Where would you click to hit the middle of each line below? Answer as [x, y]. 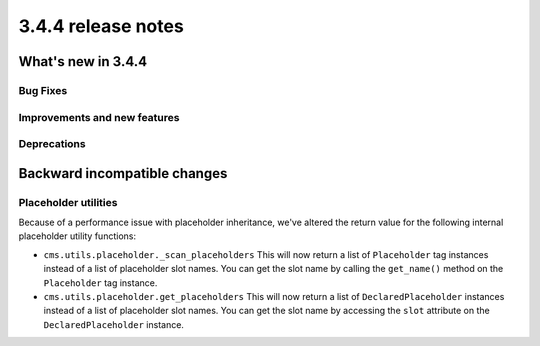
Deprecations [52, 144]
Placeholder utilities [68, 202]
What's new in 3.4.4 [83, 61]
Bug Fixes [43, 90]
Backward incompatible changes [123, 173]
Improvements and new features [99, 117]
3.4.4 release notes [101, 26]
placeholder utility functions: [77, 236]
